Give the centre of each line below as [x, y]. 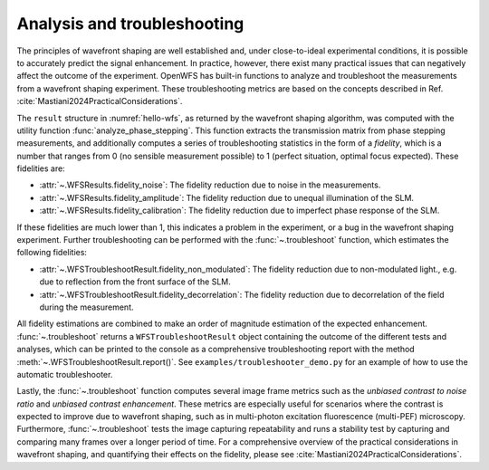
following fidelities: [52, 253]
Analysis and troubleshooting [130, 24]
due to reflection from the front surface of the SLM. [135, 282]
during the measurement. [87, 307]
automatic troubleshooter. [65, 374]
